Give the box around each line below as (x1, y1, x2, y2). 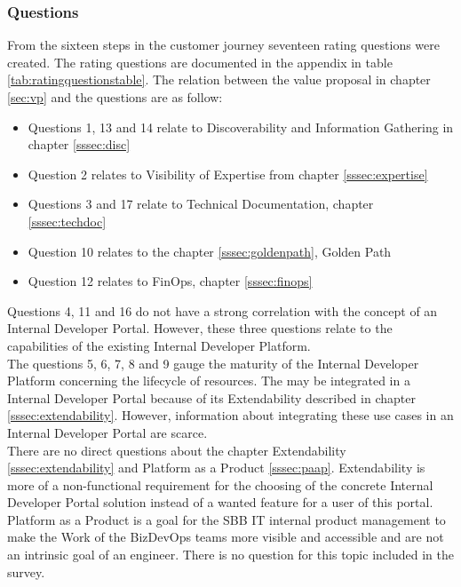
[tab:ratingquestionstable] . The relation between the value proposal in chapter (7, 70, 431, 89)
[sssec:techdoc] (28, 211, 107, 230)
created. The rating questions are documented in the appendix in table (7, 52, 393, 71)
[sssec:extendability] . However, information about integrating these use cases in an (7, 406, 454, 424)
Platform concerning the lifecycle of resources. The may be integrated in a (7, 371, 410, 390)
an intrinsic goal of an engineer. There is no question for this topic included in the (7, 545, 454, 564)
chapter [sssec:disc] (28, 135, 131, 154)
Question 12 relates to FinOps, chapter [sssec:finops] (28, 272, 313, 290)
